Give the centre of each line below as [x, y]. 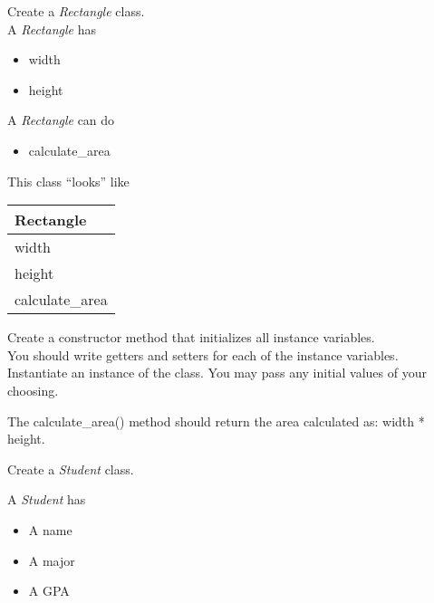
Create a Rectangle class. [76, 11]
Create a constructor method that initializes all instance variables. [191, 337]
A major [52, 560]
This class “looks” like [68, 181]
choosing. [33, 390]
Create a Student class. [71, 469]
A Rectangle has [52, 29]
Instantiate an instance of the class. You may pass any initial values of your [217, 373]
